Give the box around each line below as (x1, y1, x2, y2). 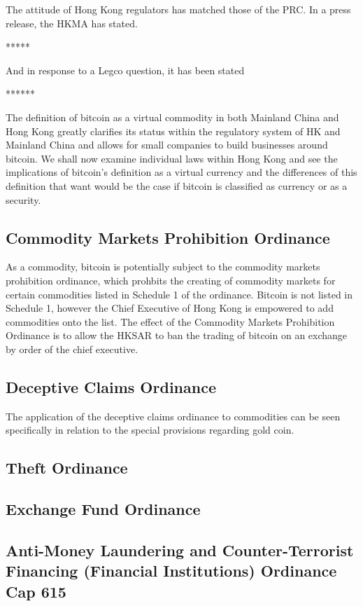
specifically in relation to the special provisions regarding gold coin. (6, 422, 294, 437)
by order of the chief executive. (6, 341, 138, 356)
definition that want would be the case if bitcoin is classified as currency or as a (6, 178, 348, 193)
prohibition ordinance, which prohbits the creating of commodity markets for (6, 273, 336, 287)
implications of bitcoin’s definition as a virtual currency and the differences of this (6, 165, 357, 179)
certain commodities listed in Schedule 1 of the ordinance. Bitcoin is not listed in (6, 287, 353, 301)
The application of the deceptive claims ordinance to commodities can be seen (6, 408, 341, 423)
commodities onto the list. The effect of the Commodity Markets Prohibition (6, 314, 335, 329)
